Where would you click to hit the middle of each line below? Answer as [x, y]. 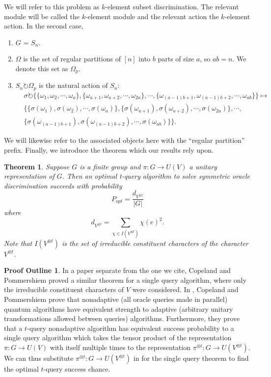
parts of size [176, 59]
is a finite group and [110, 166]
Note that [18, 243]
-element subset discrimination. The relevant [172, 6]
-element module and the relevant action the [152, 16]
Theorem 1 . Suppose [37, 166]
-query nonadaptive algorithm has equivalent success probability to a [131, 328]
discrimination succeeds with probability [63, 185]
